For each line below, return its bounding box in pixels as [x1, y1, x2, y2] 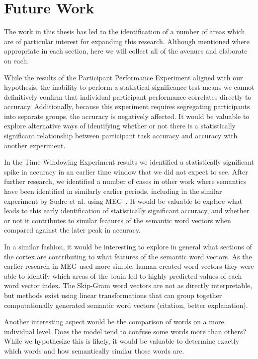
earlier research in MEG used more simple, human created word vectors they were [4, 261, 254, 271]
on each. [4, 55, 29, 65]
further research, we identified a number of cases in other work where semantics [4, 176, 247, 186]
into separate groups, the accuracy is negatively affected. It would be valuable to [4, 111, 250, 121]
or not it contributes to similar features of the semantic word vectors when [4, 215, 231, 225]
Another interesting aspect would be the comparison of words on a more [4, 316, 224, 327]
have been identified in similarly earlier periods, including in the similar [4, 186, 222, 196]
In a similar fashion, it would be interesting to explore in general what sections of [4, 241, 252, 251]
